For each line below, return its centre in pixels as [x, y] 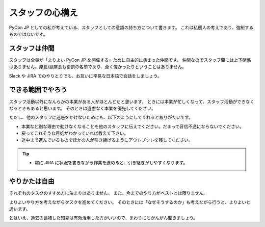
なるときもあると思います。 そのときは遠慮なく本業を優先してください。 [82, 108]
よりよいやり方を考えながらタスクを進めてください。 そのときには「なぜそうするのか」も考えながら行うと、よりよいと [130, 202]
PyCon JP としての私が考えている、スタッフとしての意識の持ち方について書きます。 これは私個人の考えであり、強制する [131, 27]
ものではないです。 [28, 34]
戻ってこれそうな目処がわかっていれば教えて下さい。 [75, 133]
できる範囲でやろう [38, 90]
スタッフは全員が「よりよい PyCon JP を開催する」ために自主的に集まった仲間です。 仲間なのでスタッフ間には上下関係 [130, 60]
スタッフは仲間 [32, 48]
